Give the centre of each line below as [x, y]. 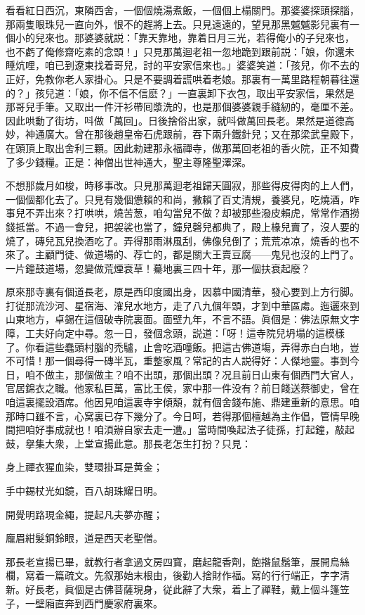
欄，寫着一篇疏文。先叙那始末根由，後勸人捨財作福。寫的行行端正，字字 [173, 575]
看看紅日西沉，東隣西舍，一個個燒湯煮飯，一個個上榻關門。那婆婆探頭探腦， [182, 10]
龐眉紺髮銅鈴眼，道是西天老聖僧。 [84, 538]
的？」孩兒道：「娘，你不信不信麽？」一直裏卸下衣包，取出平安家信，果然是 [180, 93]
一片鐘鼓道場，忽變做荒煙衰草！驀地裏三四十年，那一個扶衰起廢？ [158, 268]
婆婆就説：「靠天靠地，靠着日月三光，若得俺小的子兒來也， [219, 38]
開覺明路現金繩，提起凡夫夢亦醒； [84, 514]
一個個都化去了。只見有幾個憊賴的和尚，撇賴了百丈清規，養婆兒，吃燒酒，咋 [182, 199]
